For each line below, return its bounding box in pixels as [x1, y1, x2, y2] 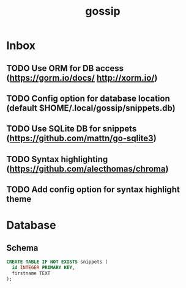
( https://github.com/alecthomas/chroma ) [6, 163, 169, 174]
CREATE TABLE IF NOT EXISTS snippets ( [6, 259, 108, 265]
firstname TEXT [12, 270, 51, 276]
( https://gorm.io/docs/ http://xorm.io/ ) [6, 72, 158, 83]
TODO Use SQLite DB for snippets [6, 124, 137, 134]
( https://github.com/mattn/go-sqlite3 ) [6, 133, 157, 144]
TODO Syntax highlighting [6, 154, 108, 164]
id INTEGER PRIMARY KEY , [12, 265, 75, 271]
